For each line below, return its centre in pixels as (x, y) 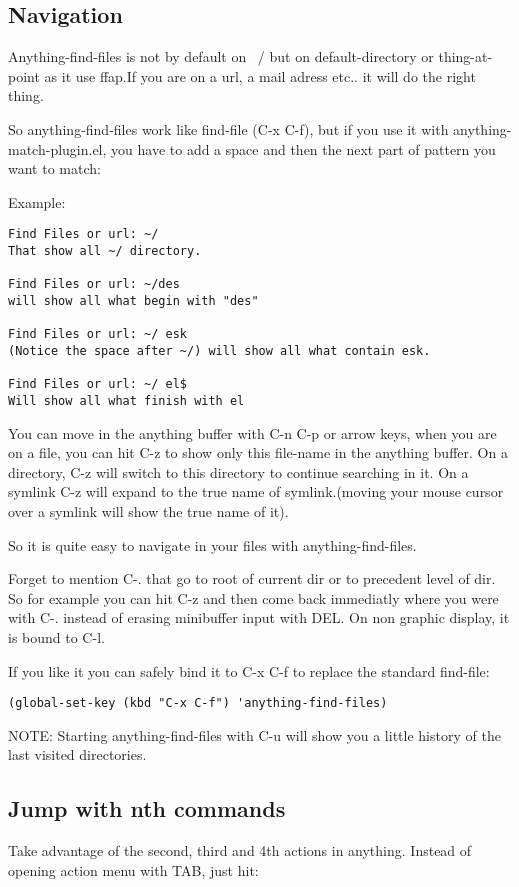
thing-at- (465, 56)
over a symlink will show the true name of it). (148, 510)
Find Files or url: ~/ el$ (97, 384)
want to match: (54, 168)
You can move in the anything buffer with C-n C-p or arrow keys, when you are (252, 432)
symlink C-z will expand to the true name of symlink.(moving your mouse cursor (256, 491)
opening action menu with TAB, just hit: (133, 869)
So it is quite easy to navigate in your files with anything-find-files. (212, 544)
